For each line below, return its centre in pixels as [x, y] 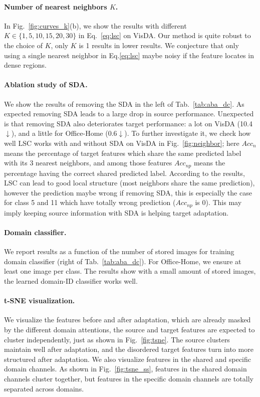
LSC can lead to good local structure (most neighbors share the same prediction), [129, 183]
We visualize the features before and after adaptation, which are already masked [127, 320]
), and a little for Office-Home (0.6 [64, 133]
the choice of [23, 45]
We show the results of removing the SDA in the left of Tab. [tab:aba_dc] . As [124, 104]
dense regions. [25, 65]
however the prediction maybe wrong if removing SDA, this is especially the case [128, 192]
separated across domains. [44, 388]
